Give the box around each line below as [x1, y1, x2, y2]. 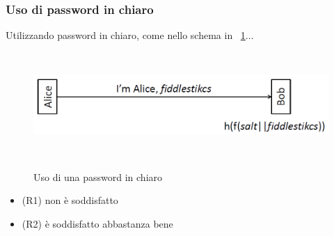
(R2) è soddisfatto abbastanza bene [22, 216, 173, 230]
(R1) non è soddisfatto [22, 193, 118, 207]
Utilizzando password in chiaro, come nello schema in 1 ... [6, 28, 254, 42]
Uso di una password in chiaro [33, 169, 163, 184]
